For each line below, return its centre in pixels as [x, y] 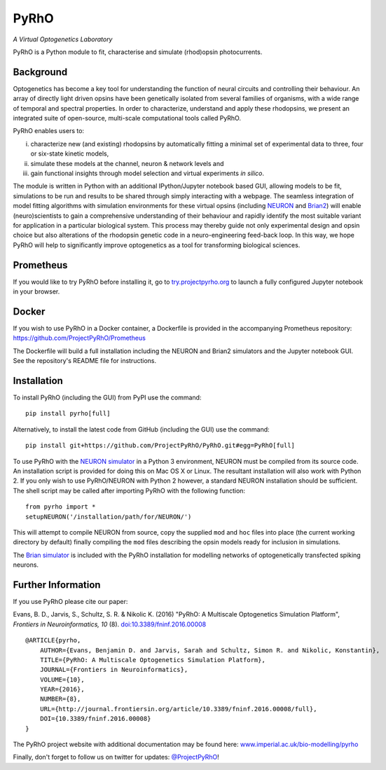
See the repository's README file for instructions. [85, 361]
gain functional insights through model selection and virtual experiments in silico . [147, 173]
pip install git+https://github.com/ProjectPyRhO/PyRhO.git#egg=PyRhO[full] [160, 446]
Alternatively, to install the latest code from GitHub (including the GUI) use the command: [141, 429]
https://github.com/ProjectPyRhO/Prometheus [80, 338]
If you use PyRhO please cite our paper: [70, 601]
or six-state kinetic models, [70, 153]
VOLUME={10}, [62, 679]
